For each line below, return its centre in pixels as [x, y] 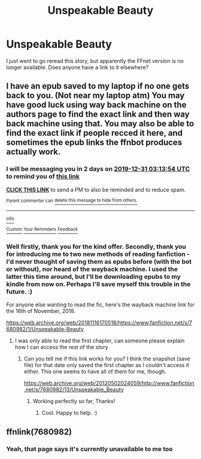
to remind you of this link [43, 177]
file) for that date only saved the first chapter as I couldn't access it [106, 365]
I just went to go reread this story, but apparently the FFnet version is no [95, 61]
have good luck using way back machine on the [96, 105]
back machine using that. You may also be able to [100, 124]
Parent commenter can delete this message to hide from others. [72, 201]
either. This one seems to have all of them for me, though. [95, 372]
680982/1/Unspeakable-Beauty [45, 329]
